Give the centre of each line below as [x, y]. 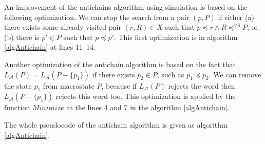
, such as [171, 74]
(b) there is [22, 37]
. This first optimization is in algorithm [176, 37]
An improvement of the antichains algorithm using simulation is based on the [126, 7]
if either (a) [236, 17]
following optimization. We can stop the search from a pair [97, 17]
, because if [119, 85]
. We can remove [235, 74]
